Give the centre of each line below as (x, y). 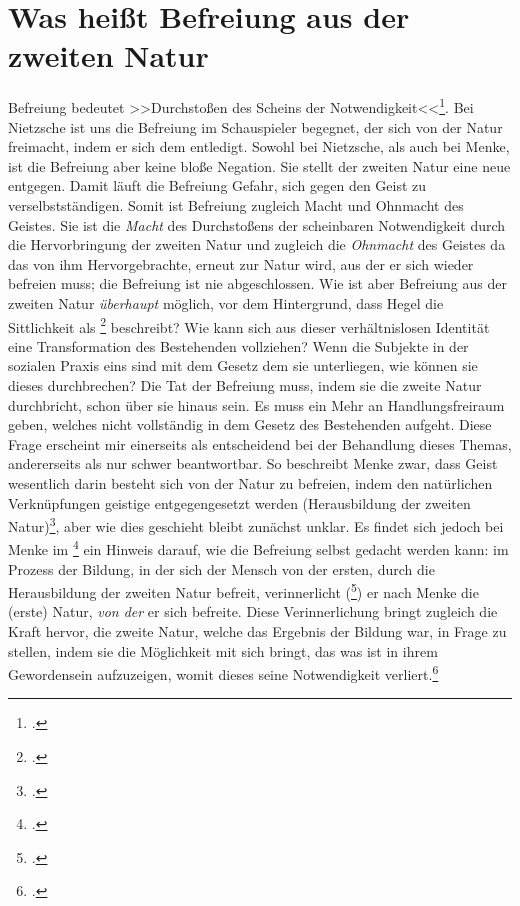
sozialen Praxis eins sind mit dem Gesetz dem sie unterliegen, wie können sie (243, 365)
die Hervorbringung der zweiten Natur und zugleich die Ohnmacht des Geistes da (257, 244)
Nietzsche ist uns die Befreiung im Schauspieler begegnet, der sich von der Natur (255, 126)
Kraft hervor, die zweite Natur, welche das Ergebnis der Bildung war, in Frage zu (257, 631)
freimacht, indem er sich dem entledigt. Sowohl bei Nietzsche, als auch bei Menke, (259, 146)
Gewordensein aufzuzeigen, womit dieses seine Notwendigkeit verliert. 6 (223, 672)
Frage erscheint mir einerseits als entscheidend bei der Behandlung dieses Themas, (260, 443)
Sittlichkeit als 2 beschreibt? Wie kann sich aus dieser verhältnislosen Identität (249, 325)
